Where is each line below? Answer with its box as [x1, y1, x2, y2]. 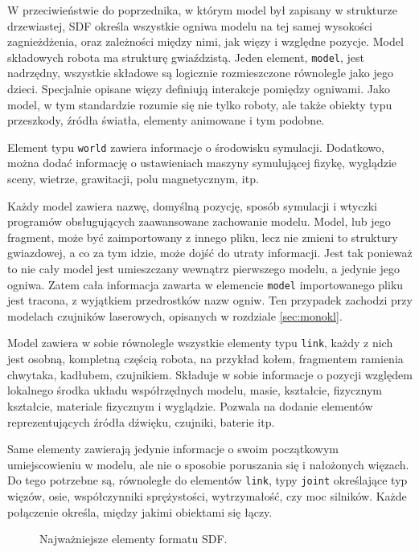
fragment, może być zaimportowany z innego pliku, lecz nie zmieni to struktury [7, 228, 398, 245]
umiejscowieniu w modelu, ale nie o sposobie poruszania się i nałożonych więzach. [7, 456, 409, 472]
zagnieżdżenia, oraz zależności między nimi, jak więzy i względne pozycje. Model [7, 33, 404, 50]
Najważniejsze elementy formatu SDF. [39, 530, 228, 547]
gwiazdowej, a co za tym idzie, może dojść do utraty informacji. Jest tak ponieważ [7, 244, 413, 261]
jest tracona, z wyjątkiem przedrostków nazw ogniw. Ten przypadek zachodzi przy [7, 292, 413, 309]
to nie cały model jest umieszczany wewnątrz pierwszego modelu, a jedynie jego [7, 260, 400, 277]
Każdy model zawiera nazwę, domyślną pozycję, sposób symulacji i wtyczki [7, 197, 377, 214]
